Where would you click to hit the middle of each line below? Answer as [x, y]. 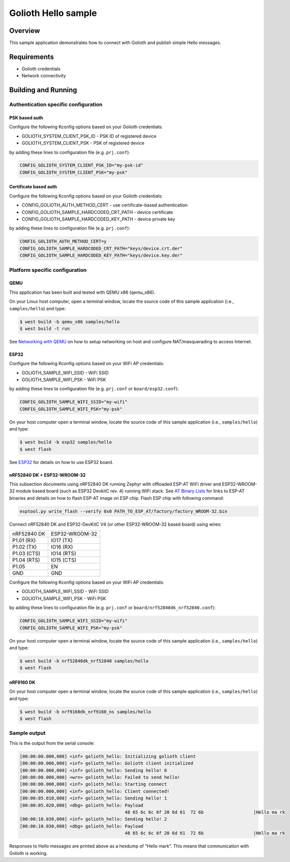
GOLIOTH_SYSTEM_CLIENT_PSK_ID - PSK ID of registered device [89, 136]
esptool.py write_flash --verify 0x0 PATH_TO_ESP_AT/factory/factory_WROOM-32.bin [124, 511]
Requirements [32, 57]
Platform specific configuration [48, 270]
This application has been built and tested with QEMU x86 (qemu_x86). [82, 292]
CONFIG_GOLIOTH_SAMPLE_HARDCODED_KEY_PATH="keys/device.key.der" [101, 255]
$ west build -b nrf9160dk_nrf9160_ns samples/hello [85, 712]
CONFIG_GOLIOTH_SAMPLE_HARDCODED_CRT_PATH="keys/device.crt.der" [101, 248]
